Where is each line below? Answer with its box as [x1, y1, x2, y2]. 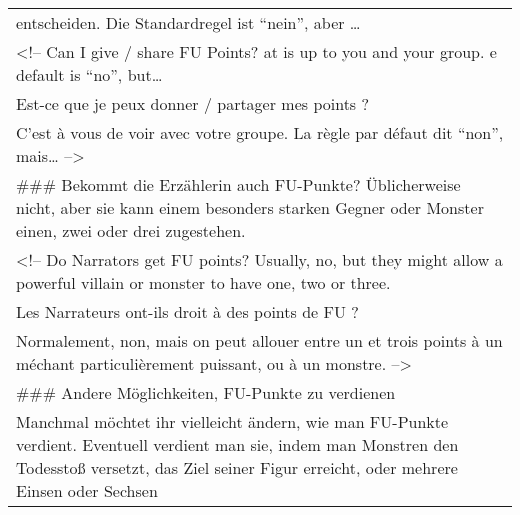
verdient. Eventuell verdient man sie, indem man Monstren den [16, 433, 459, 456]
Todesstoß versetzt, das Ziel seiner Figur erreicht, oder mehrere [16, 456, 458, 479]
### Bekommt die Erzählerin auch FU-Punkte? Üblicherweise [16, 173, 461, 196]
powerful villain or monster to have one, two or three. [16, 271, 391, 294]
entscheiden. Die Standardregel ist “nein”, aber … [16, 11, 361, 34]
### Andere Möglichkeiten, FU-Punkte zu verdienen [16, 381, 396, 404]
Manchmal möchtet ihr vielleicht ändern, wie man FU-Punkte [16, 410, 449, 433]
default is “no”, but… [16, 63, 163, 86]
